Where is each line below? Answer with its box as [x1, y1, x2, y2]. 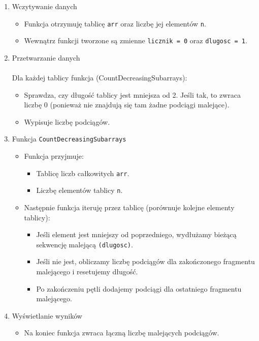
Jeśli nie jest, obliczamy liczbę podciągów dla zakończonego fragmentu [36, 256, 255, 267]
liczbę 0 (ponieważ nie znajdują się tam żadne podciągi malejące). [24, 99, 230, 110]
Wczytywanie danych [12, 1, 77, 11]
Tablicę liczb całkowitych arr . [36, 167, 129, 178]
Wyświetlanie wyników [12, 310, 82, 321]
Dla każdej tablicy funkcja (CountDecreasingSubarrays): [12, 72, 187, 83]
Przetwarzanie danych [12, 52, 80, 63]
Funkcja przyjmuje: [24, 151, 84, 161]
